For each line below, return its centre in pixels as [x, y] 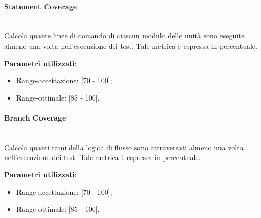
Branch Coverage [35, 117]
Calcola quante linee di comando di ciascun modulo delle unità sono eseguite [124, 36]
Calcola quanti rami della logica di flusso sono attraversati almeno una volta [124, 147]
